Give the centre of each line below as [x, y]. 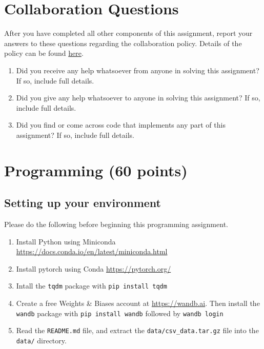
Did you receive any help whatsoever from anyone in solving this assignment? [138, 70]
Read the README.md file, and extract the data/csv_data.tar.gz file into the [137, 330]
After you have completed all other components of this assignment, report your [128, 33]
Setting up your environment [83, 203]
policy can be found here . [44, 53]
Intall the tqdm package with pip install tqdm [92, 286]
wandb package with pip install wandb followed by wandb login [120, 313]
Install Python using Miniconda [66, 241]
